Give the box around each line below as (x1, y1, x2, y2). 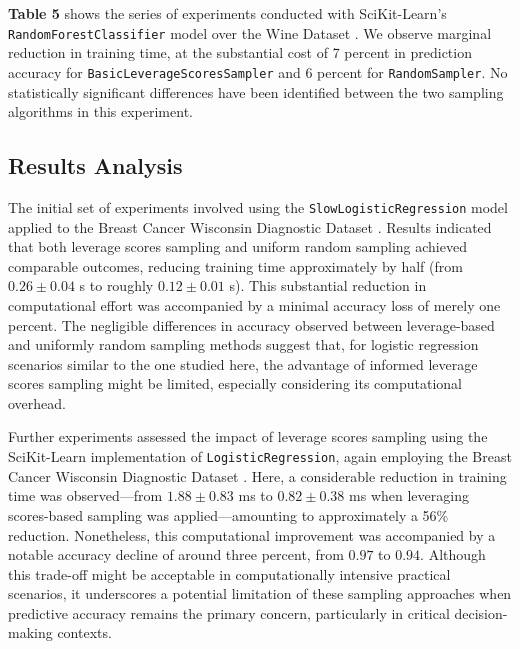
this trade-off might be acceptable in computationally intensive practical (8, 563, 451, 584)
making (8, 622, 53, 643)
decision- (454, 602, 508, 623)
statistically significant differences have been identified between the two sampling (8, 81, 504, 102)
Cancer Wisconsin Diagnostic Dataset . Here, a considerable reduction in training (8, 465, 507, 486)
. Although (420, 544, 486, 565)
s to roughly (79, 275, 154, 296)
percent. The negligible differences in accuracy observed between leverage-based (8, 314, 495, 335)
